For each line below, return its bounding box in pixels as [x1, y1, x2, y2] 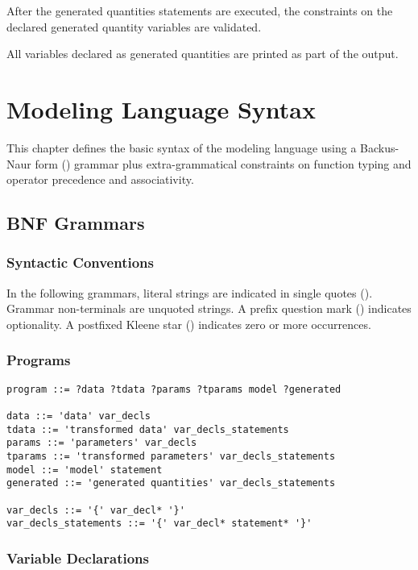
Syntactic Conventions [6, 252, 154, 273]
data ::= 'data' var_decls [6, 410, 151, 422]
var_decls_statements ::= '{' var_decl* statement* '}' [6, 518, 312, 530]
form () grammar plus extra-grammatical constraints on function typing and [35, 155, 412, 172]
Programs [6, 350, 71, 370]
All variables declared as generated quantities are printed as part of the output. [6, 45, 399, 62]
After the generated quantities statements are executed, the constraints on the [6, 2, 393, 19]
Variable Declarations [6, 547, 149, 568]
